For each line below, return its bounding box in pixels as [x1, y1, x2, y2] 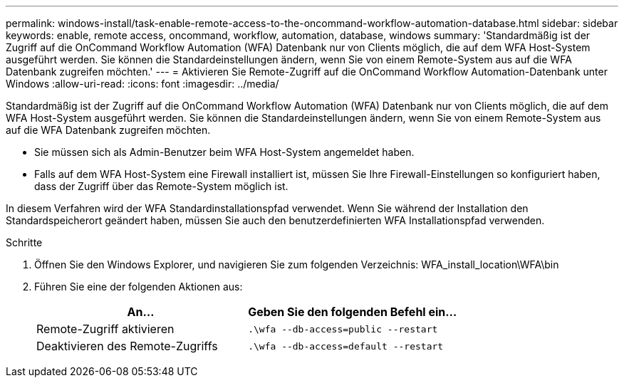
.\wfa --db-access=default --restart [248, 340, 444, 352]
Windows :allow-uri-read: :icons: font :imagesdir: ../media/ [6, 78, 279, 90]
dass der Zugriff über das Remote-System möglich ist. [34, 180, 288, 192]
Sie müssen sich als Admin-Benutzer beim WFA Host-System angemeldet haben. [34, 146, 415, 158]
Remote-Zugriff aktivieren [36, 322, 175, 336]
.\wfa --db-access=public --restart [248, 323, 438, 335]
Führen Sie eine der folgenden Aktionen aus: [34, 280, 243, 293]
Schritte [6, 236, 43, 248]
